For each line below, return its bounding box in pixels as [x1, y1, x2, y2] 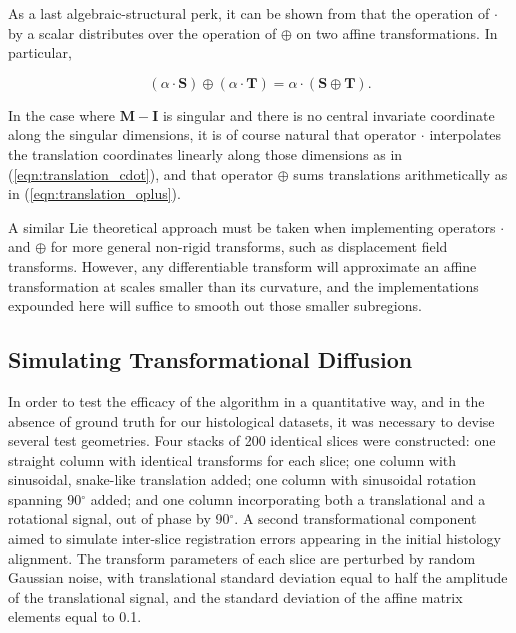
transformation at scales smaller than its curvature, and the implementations [8, 275, 479, 296]
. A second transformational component [234, 508, 477, 529]
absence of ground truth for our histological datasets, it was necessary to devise [8, 410, 495, 431]
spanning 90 [8, 488, 82, 509]
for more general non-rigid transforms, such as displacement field [50, 236, 448, 257]
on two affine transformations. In [296, 22, 498, 43]
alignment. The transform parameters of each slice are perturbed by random [8, 547, 476, 568]
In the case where [8, 104, 116, 125]
